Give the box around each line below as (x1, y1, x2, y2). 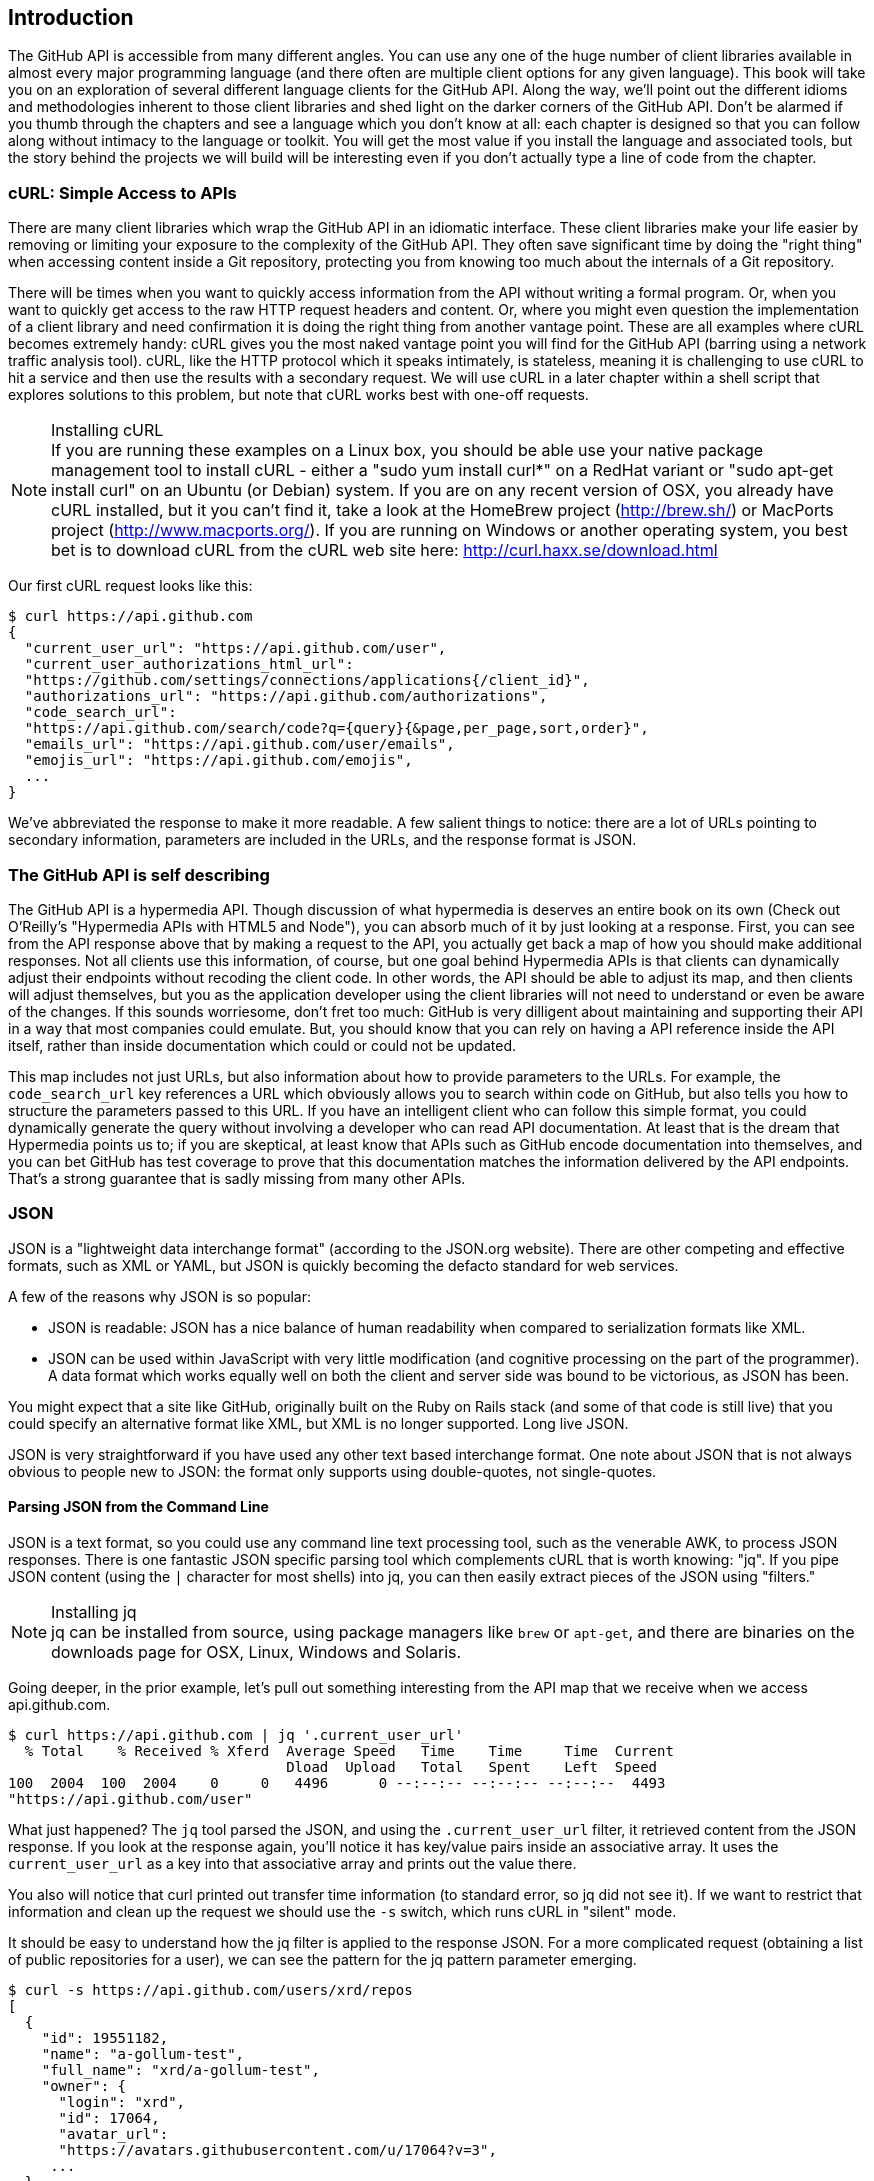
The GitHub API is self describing (8, 864, 270, 885)
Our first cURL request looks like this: (8, 577, 253, 595)
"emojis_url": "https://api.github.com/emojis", (24, 752, 413, 769)
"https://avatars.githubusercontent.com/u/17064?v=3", (58, 2141, 497, 2158)
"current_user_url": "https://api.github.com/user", (24, 640, 447, 657)
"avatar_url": (58, 2125, 169, 2142)
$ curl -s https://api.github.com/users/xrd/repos (8, 1981, 413, 1998)
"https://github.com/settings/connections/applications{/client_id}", (24, 672, 590, 689)
